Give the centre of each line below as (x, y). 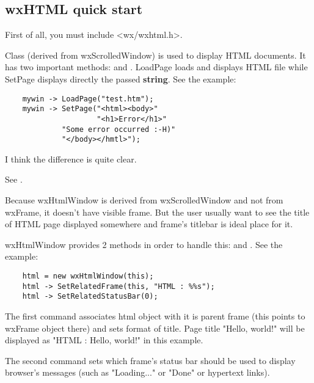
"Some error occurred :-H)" (119, 129)
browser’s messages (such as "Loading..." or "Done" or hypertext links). (137, 372)
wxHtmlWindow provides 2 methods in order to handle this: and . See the (144, 244)
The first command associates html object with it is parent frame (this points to (155, 316)
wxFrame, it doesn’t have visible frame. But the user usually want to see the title (157, 212)
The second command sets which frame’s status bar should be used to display (150, 360)
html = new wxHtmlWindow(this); (88, 276)
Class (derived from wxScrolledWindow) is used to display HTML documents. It (155, 55)
